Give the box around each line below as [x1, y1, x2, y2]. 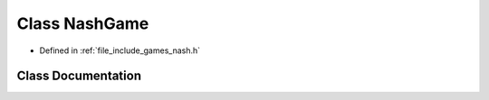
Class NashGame [16, 14, 149, 33]
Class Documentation [16, 68, 142, 84]
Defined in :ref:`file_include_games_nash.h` [39, 45, 201, 56]
